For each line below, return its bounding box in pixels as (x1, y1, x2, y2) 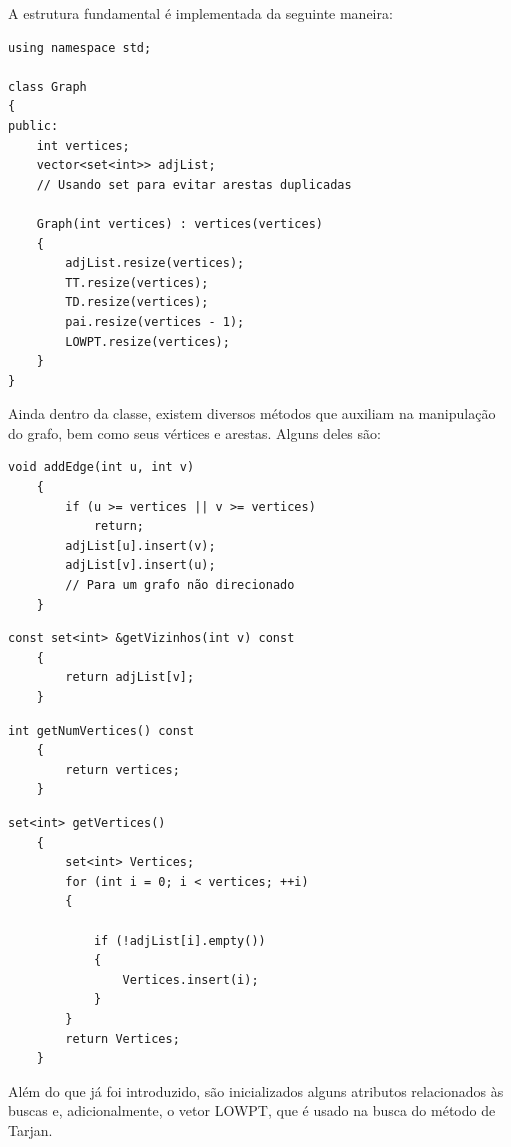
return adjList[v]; (65, 670, 195, 685)
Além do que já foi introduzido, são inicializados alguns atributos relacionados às (8, 1080, 504, 1101)
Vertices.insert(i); (122, 972, 259, 987)
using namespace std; (8, 40, 152, 55)
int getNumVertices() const (8, 723, 195, 738)
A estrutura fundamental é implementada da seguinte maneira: (8, 3, 393, 23)
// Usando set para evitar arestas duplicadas (36, 177, 352, 192)
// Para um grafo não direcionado (65, 578, 295, 593)
